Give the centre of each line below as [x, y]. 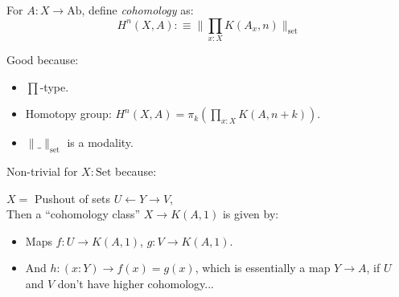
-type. [54, 86]
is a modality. [100, 142]
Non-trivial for [42, 171]
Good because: [43, 59]
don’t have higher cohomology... [136, 283]
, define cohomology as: [138, 10]
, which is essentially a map [263, 268]
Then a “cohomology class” [74, 214]
